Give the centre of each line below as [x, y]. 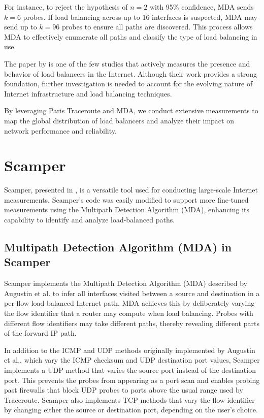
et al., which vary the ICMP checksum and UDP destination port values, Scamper [132, 360]
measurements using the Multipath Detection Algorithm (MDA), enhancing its [127, 210]
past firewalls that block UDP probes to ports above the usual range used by [124, 390]
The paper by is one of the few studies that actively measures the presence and [127, 63]
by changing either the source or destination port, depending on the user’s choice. [131, 410]
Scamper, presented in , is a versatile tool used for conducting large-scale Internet [131, 190]
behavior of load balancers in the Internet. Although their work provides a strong [130, 73]
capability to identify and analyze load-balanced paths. [90, 220]
